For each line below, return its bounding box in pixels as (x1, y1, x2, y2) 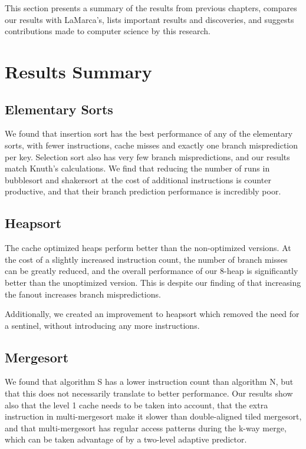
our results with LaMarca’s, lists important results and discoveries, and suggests (5, 13, 294, 25)
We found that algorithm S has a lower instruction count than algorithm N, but (5, 375, 294, 388)
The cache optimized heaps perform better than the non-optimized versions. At (5, 242, 291, 254)
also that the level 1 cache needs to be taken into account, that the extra (5, 398, 268, 411)
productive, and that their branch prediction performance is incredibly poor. (5, 185, 281, 197)
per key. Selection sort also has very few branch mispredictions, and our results (5, 150, 290, 163)
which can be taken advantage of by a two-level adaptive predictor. (5, 433, 247, 445)
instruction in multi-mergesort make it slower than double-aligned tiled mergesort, (5, 410, 302, 422)
